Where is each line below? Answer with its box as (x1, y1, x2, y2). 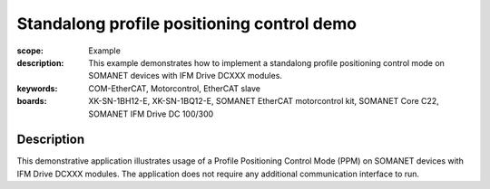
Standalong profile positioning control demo (16, 14, 358, 33)
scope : (16, 45, 44, 56)
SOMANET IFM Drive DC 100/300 (88, 109, 214, 119)
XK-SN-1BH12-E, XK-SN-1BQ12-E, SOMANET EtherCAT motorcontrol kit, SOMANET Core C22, (88, 96, 439, 107)
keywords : (16, 82, 58, 94)
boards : (16, 96, 47, 107)
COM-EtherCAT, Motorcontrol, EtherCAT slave (88, 82, 260, 94)
